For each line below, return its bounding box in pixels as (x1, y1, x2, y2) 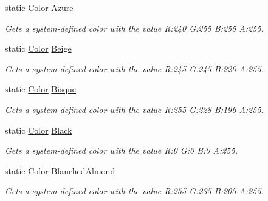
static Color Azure (5, 1, 74, 13)
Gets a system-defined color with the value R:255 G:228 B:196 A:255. (5, 103, 264, 115)
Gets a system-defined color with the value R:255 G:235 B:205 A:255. (5, 185, 264, 197)
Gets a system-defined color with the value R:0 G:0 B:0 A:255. (5, 144, 238, 157)
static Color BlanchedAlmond (5, 164, 115, 177)
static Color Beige (5, 42, 72, 55)
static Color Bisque (5, 83, 77, 95)
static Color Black (5, 123, 72, 136)
